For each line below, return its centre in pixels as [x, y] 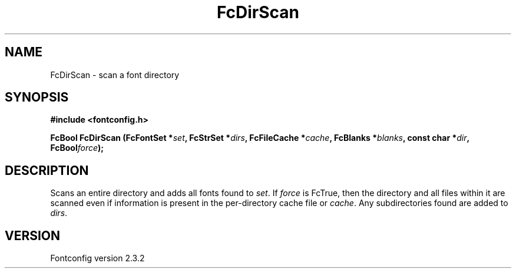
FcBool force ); [77, 148]
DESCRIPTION [47, 170]
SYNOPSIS [37, 97]
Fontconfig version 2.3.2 [97, 258]
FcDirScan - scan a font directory [115, 75]
